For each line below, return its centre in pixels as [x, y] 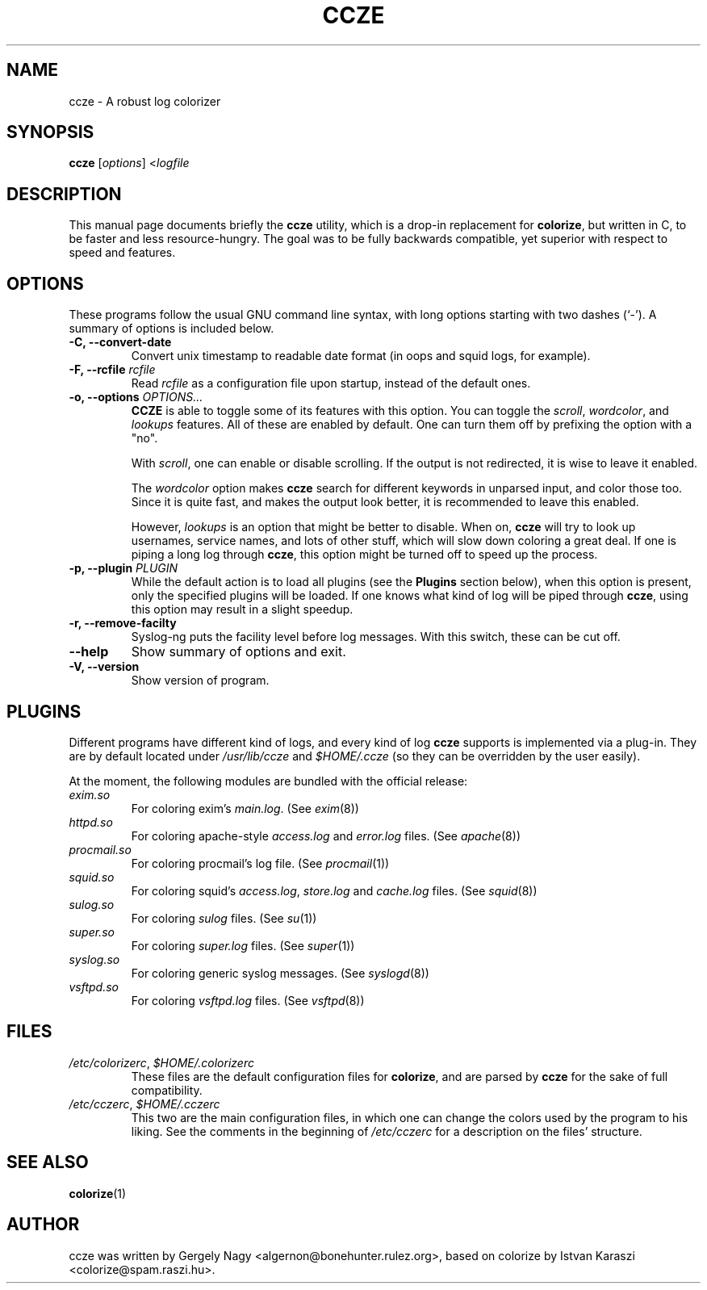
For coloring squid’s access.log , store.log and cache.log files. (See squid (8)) [334, 890]
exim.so [90, 794]
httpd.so [91, 822]
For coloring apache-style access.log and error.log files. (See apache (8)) [326, 836]
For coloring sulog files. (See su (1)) [224, 918]
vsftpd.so [94, 986]
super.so [92, 932]
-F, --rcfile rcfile [112, 370]
